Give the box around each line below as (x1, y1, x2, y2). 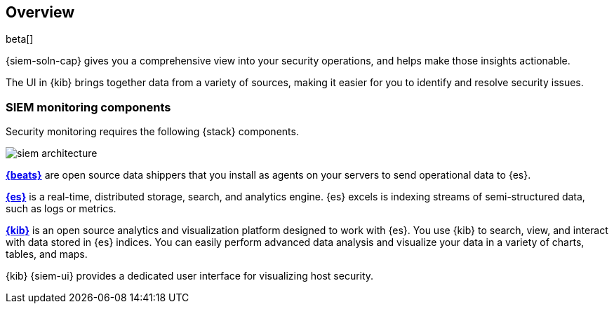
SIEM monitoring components (6, 99, 171, 114)
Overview (6, 4, 75, 21)
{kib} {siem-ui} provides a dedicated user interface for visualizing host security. (6, 270, 374, 282)
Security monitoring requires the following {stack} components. (6, 125, 299, 138)
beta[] (6, 33, 34, 46)
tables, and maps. (6, 248, 88, 261)
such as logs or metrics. (6, 202, 116, 215)
